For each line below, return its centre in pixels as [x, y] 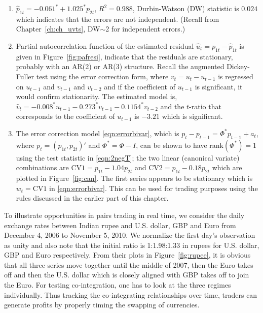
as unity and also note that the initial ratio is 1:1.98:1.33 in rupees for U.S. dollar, [132, 245]
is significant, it [219, 86]
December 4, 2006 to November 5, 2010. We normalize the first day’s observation [130, 235]
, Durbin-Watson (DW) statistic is [186, 8]
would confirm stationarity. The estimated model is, [97, 96]
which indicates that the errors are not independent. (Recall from [118, 19]
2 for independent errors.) [145, 29]
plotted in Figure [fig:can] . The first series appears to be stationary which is [134, 178]
